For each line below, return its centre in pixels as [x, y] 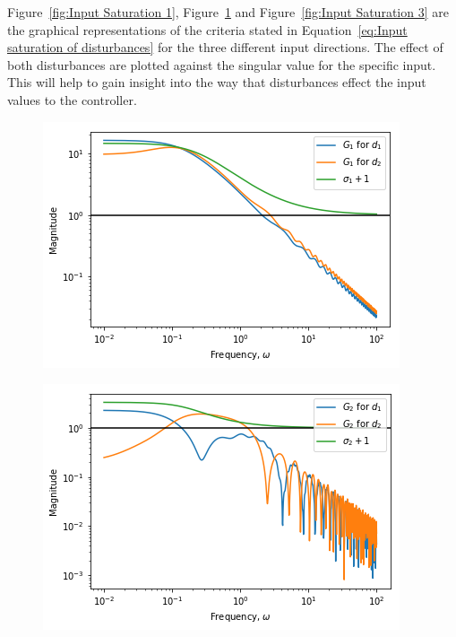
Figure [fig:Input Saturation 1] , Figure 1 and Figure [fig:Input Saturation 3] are [228, 12]
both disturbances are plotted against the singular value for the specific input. [222, 64]
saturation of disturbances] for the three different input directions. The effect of [225, 47]
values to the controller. [72, 99]
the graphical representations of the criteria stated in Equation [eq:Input [207, 29]
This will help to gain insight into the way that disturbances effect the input [217, 82]
